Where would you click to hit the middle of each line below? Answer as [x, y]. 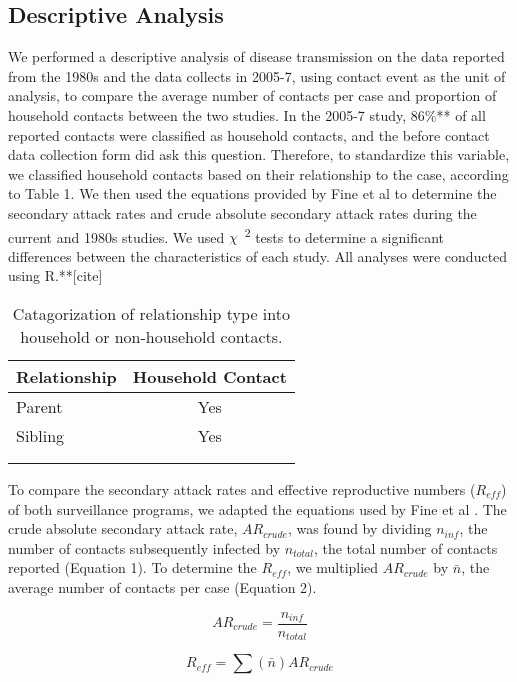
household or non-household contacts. [151, 336]
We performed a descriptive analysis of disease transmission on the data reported [256, 56]
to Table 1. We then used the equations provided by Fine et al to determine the [252, 193]
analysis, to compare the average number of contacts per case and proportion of [252, 95]
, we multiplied [333, 567]
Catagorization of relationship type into [151, 313]
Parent [39, 406]
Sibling [40, 435]
